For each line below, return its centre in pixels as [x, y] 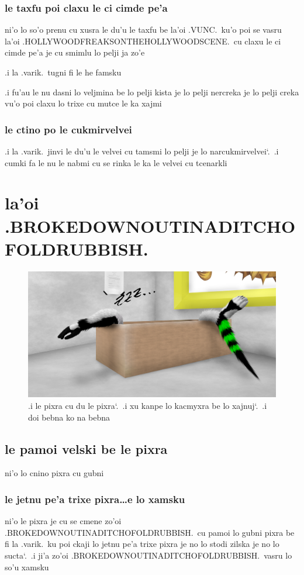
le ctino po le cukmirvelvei [68, 129]
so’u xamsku [27, 567]
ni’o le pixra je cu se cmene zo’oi [63, 521]
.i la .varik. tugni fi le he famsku [63, 72]
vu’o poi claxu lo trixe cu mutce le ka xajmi [83, 103]
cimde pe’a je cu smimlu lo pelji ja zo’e [75, 52]
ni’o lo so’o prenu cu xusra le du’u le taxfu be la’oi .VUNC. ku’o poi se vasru [143, 30]
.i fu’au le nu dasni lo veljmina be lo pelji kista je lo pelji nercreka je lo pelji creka [152, 92]
